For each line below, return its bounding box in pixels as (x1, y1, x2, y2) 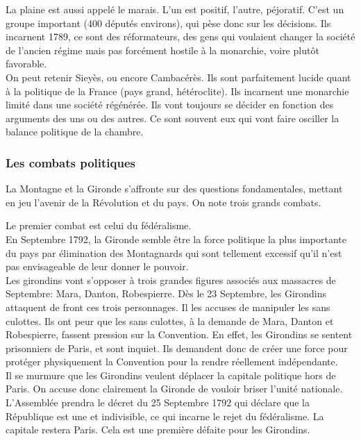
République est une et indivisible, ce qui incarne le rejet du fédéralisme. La (6, 408, 324, 423)
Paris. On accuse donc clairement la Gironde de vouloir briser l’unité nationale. (6, 381, 343, 396)
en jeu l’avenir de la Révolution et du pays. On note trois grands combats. (6, 194, 321, 209)
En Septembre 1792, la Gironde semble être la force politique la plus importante (6, 231, 347, 246)
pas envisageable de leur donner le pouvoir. (6, 259, 189, 274)
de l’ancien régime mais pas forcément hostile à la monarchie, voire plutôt (6, 42, 319, 57)
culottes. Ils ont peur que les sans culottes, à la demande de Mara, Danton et (6, 313, 334, 328)
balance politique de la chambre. (6, 124, 144, 139)
